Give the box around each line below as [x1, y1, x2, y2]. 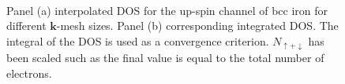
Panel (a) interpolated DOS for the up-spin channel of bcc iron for [6, 2, 328, 18]
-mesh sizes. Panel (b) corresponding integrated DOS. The [56, 17, 339, 34]
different [6, 17, 47, 34]
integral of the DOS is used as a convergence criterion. [6, 32, 269, 49]
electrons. [6, 64, 52, 81]
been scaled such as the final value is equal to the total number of [6, 49, 324, 66]
